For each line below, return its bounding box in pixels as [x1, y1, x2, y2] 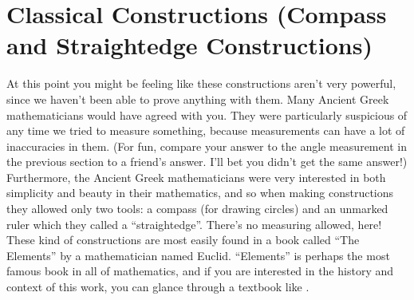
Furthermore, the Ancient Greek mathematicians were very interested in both [6, 168, 386, 185]
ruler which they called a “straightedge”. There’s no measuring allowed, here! [6, 215, 382, 232]
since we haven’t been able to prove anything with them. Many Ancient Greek [6, 90, 389, 107]
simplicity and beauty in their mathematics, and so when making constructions [6, 184, 394, 201]
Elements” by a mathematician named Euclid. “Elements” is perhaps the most [6, 247, 390, 263]
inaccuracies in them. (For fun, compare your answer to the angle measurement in [6, 137, 407, 154]
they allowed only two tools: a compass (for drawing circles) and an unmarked [6, 200, 388, 217]
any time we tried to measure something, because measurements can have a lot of [6, 122, 405, 139]
